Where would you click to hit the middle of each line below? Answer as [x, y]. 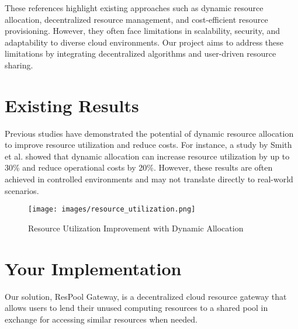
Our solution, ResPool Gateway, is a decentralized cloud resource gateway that [146, 296]
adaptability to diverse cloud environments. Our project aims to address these [144, 42]
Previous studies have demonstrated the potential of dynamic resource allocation [149, 133]
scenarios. [22, 190]
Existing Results [72, 105]
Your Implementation [93, 268]
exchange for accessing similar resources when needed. [101, 319]
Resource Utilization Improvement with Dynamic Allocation [136, 228]
